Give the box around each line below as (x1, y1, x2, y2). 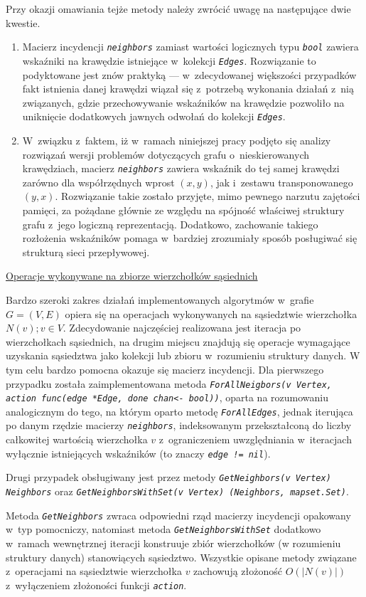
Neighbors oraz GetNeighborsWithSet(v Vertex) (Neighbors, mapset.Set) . (6, 484, 349, 499)
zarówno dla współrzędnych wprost (22, 174, 175, 189)
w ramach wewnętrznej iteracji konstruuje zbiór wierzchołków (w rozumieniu (6, 536, 341, 550)
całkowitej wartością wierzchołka (6, 432, 148, 447)
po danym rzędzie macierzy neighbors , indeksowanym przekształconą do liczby (6, 418, 352, 433)
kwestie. (6, 15, 41, 30)
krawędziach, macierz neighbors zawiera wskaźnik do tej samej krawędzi (22, 161, 340, 176)
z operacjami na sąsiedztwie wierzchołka (6, 564, 182, 578)
